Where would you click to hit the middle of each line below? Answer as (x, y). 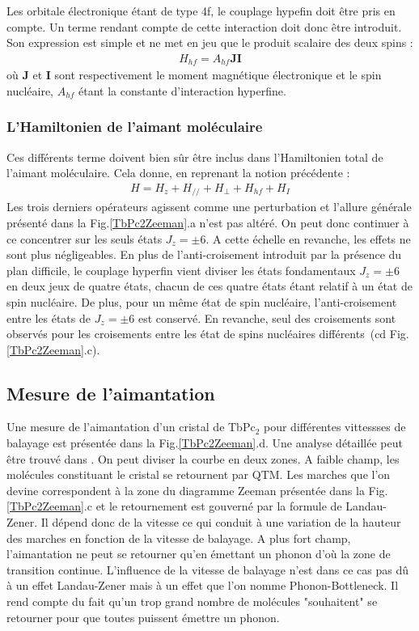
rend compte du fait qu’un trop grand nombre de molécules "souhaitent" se (192, 601)
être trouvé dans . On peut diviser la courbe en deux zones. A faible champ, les (203, 458)
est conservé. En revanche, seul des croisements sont (267, 318)
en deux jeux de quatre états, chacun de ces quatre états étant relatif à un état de (209, 286)
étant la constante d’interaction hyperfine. (182, 90)
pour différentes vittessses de (335, 427)
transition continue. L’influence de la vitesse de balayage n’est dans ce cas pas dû (207, 569)
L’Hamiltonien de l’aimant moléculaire (135, 127)
